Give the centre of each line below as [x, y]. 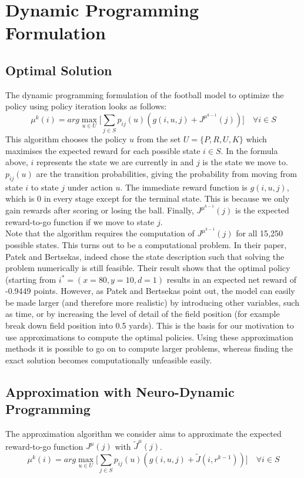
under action [90, 187]
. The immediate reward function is [184, 187]
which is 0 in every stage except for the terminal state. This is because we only [148, 198]
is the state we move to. [245, 162]
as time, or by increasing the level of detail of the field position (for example [143, 314]
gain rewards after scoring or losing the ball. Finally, [100, 210]
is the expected [262, 210]
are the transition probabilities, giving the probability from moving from [166, 174]
